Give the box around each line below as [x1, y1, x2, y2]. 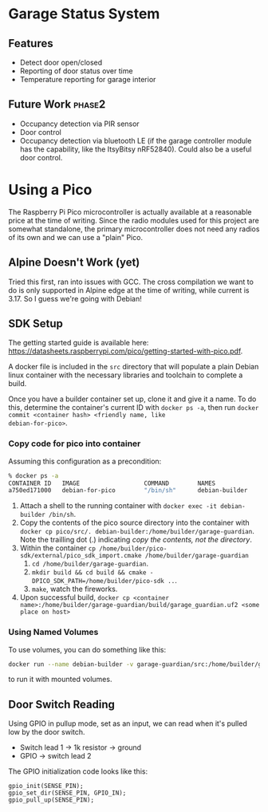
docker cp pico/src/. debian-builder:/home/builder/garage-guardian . [19, 526, 255, 536]
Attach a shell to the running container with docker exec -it [19, 501, 218, 510]
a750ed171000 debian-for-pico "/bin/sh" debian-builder [8, 487, 248, 495]
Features [8, 37, 53, 50]
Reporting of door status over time [19, 66, 133, 76]
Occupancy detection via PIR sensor [19, 119, 140, 128]
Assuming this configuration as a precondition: [8, 456, 162, 466]
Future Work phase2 [8, 97, 106, 112]
